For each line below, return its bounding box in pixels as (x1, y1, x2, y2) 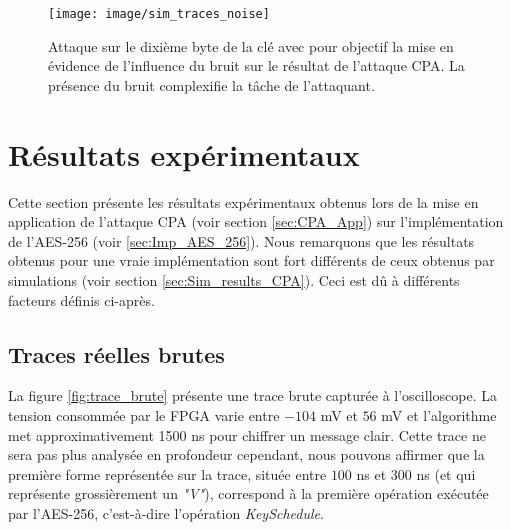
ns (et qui (416, 463, 476, 484)
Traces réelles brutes (8, 338, 225, 369)
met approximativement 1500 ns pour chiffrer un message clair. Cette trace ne (8, 424, 486, 445)
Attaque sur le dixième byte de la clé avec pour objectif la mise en (48, 35, 454, 56)
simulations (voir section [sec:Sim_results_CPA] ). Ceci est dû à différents (8, 269, 460, 290)
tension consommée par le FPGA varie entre (8, 404, 280, 425)
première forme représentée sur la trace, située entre (8, 463, 327, 484)
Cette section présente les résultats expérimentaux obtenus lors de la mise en (8, 191, 479, 212)
